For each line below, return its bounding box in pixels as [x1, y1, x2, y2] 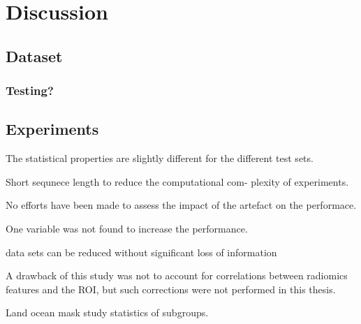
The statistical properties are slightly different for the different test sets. [6, 151, 314, 165]
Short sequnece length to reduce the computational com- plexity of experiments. [6, 174, 349, 189]
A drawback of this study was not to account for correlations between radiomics [6, 268, 348, 283]
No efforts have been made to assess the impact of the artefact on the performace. [6, 198, 357, 212]
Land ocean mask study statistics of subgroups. [6, 305, 209, 320]
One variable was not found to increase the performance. [6, 221, 248, 235]
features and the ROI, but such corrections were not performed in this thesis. [6, 281, 336, 296]
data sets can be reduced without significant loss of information [6, 244, 277, 259]
